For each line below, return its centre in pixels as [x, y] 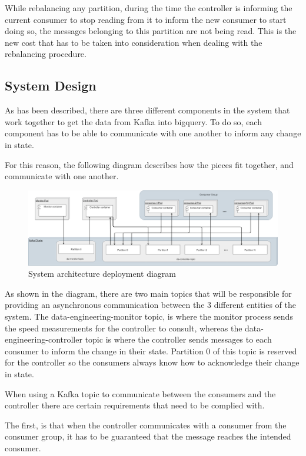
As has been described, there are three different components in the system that [147, 110]
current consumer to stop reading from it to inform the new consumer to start [146, 19]
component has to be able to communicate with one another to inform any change [153, 133]
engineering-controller [44, 339]
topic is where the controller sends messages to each [178, 339]
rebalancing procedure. [46, 54]
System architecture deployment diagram [102, 274]
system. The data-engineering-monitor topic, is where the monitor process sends [149, 316]
